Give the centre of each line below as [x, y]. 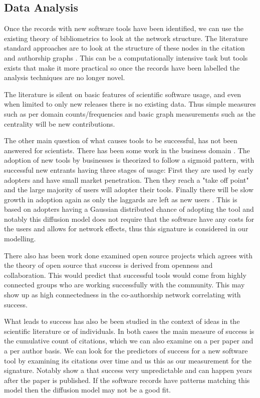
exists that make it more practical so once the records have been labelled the [122, 67]
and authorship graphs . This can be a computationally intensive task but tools [126, 57]
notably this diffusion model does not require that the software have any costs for [129, 219]
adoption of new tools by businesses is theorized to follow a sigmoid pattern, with [129, 160]
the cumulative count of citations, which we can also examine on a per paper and [129, 341]
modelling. [20, 239]
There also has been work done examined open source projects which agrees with [128, 255]
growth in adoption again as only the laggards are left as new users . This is [121, 199]
